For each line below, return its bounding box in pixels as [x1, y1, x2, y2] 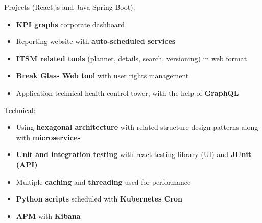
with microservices [16, 131, 81, 142]
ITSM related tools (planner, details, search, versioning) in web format [16, 53, 247, 63]
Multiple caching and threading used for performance [16, 176, 191, 187]
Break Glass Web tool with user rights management [16, 70, 189, 81]
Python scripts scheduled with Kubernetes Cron [16, 193, 182, 204]
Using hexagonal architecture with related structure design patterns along [16, 122, 258, 132]
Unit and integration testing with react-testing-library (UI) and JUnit [16, 149, 252, 160]
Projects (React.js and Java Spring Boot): [4, 2, 135, 12]
